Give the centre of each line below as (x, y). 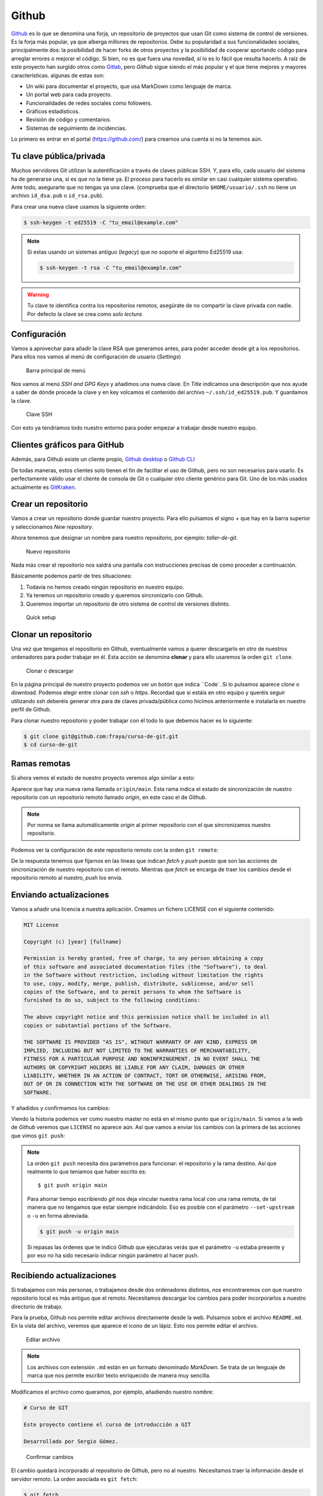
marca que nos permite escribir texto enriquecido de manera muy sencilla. (119, 1375)
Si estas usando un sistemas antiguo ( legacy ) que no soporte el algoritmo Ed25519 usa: (135, 252)
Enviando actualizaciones (60, 895)
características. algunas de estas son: (58, 75)
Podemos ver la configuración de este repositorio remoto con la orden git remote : (115, 850)
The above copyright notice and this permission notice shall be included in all (147, 1017)
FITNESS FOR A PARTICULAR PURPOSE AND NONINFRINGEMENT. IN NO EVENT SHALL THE (142, 1059)
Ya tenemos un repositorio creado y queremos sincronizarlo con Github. (115, 595)
